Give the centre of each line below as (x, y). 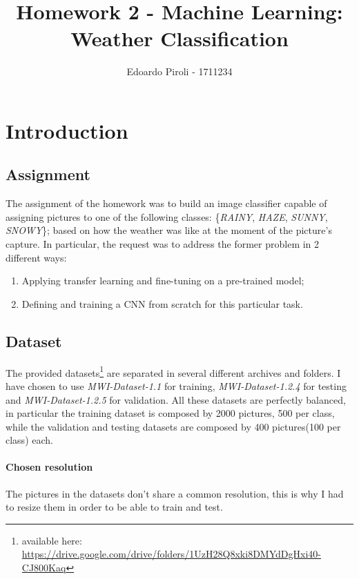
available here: (52, 540)
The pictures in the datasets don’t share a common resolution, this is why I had (175, 493)
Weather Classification (179, 38)
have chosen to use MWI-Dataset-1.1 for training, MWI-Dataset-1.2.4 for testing (176, 385)
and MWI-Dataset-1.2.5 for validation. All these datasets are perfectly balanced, (176, 399)
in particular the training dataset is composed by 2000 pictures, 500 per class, (170, 413)
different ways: (36, 257)
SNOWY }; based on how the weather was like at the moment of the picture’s (169, 230)
